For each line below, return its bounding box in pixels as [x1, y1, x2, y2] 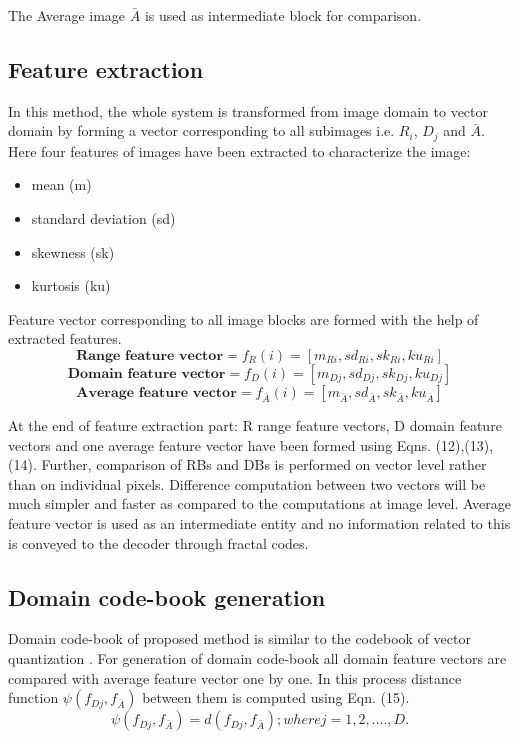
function [8, 687, 59, 708]
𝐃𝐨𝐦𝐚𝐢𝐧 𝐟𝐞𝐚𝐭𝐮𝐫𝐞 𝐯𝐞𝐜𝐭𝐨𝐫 [67, 367, 226, 381]
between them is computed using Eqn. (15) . [142, 687, 410, 708]
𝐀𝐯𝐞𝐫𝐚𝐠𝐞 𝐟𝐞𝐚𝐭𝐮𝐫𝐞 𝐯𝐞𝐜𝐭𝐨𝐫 [76, 386, 237, 400]
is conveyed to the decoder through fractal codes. [8, 532, 309, 553]
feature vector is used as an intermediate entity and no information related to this [8, 512, 511, 533]
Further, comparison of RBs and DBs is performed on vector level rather [41, 454, 487, 475]
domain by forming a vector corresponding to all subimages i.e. [8, 120, 395, 141]
